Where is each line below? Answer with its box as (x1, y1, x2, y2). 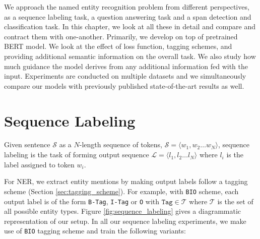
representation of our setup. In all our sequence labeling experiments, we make (4, 215, 246, 226)
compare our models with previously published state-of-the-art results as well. (4, 80, 244, 91)
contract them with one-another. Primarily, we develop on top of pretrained (4, 31, 238, 41)
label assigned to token (4, 159, 75, 169)
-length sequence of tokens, (79, 139, 162, 150)
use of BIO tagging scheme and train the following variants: (4, 225, 186, 236)
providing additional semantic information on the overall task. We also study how (4, 50, 256, 61)
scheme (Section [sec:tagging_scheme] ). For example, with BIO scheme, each (4, 186, 239, 196)
